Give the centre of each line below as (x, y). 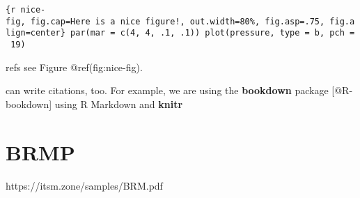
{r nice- (26, 10)
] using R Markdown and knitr (116, 104)
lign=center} (36, 33)
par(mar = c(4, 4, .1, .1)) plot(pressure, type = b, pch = (213, 33)
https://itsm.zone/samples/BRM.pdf (84, 185)
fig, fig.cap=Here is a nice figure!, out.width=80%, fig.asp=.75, (165, 21)
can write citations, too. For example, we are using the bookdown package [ (170, 90)
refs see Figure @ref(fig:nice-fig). (74, 67)
